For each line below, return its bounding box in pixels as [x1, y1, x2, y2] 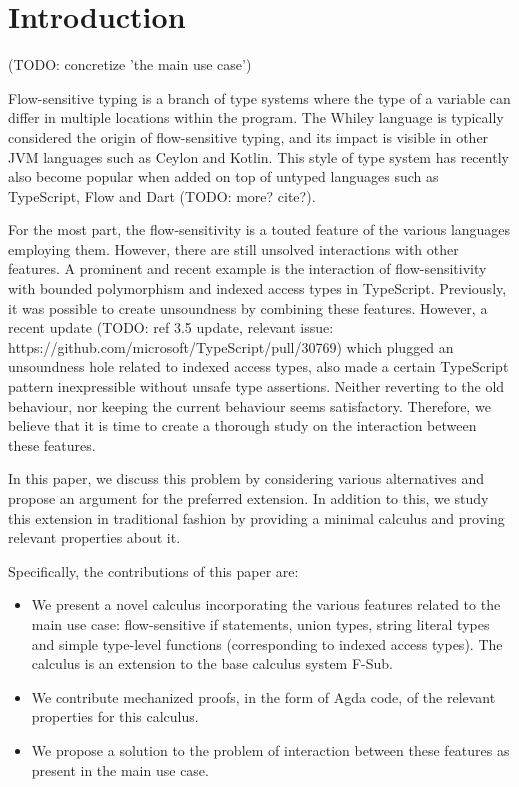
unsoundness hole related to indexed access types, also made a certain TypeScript [8, 356, 509, 377]
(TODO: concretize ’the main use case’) [8, 54, 252, 75]
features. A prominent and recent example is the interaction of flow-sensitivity [8, 258, 487, 279]
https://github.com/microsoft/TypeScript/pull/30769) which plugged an [8, 336, 454, 357]
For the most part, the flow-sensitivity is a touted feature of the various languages [8, 219, 511, 240]
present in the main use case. [31, 759, 209, 780]
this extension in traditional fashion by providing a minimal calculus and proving [8, 507, 505, 528]
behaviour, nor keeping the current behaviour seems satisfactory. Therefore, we [8, 395, 491, 416]
